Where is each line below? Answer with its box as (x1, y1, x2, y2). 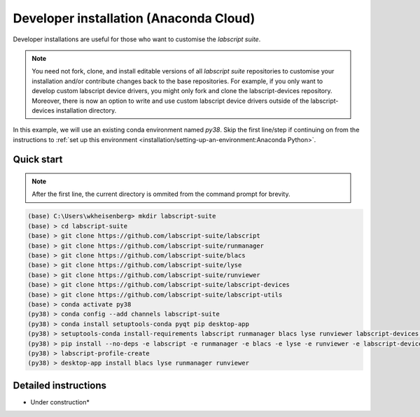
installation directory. (56, 106, 117, 115)
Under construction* (30, 397, 90, 406)
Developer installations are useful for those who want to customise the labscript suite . (13, 35, 261, 43)
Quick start (13, 154, 63, 166)
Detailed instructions (13, 379, 107, 391)
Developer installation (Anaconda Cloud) (13, 10, 255, 26)
